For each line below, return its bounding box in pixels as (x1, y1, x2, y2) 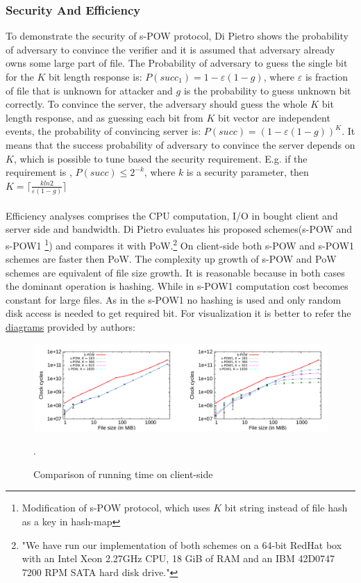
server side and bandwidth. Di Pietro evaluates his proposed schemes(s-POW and (6, 222, 353, 236)
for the (6, 69, 34, 83)
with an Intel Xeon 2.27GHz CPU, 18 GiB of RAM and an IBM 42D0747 (22, 551, 335, 566)
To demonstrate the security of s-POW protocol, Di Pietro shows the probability (6, 28, 349, 43)
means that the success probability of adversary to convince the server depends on (6, 137, 355, 151)
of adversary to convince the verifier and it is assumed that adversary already (6, 42, 335, 56)
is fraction (305, 69, 349, 83)
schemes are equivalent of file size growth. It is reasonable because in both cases (6, 265, 345, 279)
